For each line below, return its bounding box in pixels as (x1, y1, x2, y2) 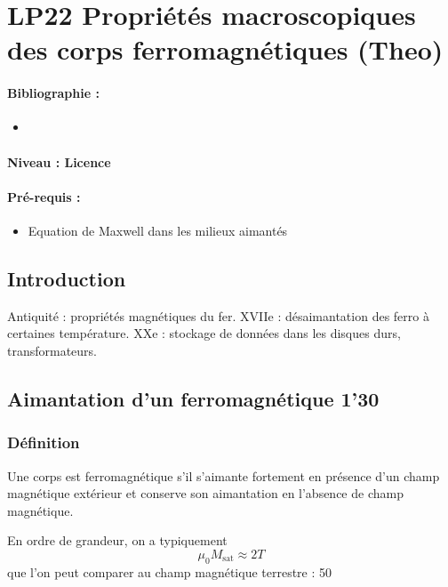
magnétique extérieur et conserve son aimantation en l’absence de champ (7, 484, 404, 503)
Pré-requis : (7, 187, 81, 205)
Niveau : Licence (7, 152, 111, 171)
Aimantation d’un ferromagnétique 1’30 (7, 384, 380, 412)
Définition (7, 431, 80, 454)
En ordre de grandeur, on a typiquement (7, 531, 228, 550)
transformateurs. (7, 341, 98, 359)
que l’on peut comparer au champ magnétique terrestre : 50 (7, 562, 332, 581)
